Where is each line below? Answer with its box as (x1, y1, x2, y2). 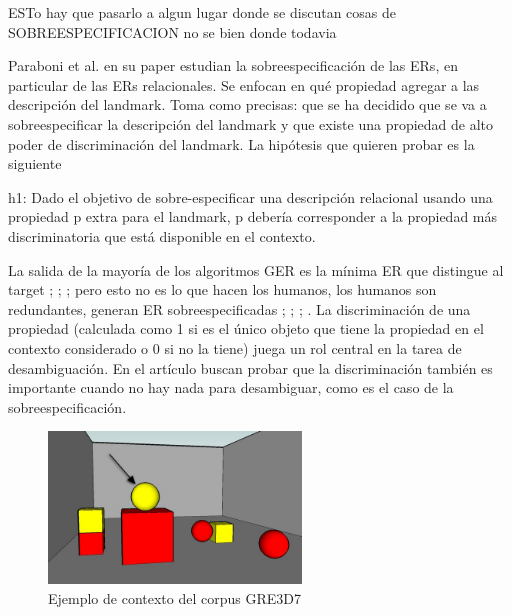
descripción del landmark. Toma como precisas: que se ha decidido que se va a (8, 94, 487, 115)
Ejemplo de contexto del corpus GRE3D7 (48, 587, 301, 608)
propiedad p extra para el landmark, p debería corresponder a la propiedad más (8, 206, 498, 227)
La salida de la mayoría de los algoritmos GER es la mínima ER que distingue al (8, 259, 504, 280)
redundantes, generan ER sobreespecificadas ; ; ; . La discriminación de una (8, 298, 471, 319)
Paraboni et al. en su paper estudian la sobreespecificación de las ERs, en (8, 55, 458, 76)
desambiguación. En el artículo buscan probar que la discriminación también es (8, 357, 493, 378)
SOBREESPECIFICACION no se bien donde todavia (8, 21, 337, 42)
